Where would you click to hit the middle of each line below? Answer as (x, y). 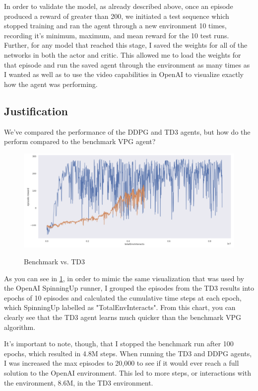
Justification (36, 111)
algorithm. (20, 327)
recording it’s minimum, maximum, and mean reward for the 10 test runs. (117, 35)
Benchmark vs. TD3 (54, 261)
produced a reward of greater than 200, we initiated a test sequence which (117, 16)
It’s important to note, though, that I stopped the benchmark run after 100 (119, 344)
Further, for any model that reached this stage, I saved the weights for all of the (126, 45)
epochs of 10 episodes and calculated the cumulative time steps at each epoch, (123, 297)
